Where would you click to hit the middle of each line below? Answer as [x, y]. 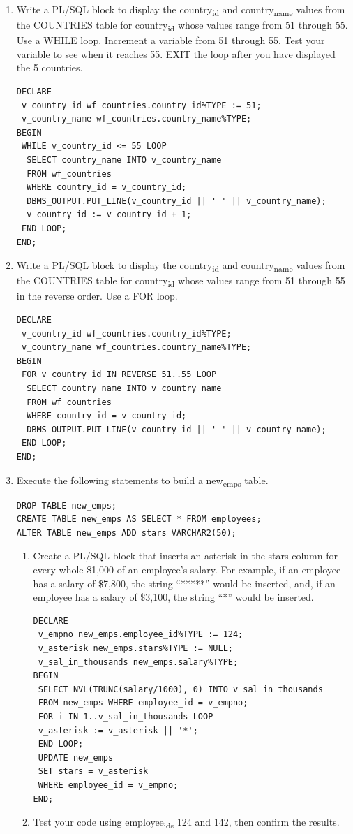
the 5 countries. [50, 67]
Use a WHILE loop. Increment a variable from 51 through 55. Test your [171, 40]
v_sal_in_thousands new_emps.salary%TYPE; [138, 662]
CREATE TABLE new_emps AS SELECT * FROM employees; [139, 519]
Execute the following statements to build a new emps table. [142, 481]
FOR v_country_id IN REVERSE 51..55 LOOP [119, 375]
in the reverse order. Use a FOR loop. [97, 296]
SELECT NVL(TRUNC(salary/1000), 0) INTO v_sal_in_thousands [180, 689]
